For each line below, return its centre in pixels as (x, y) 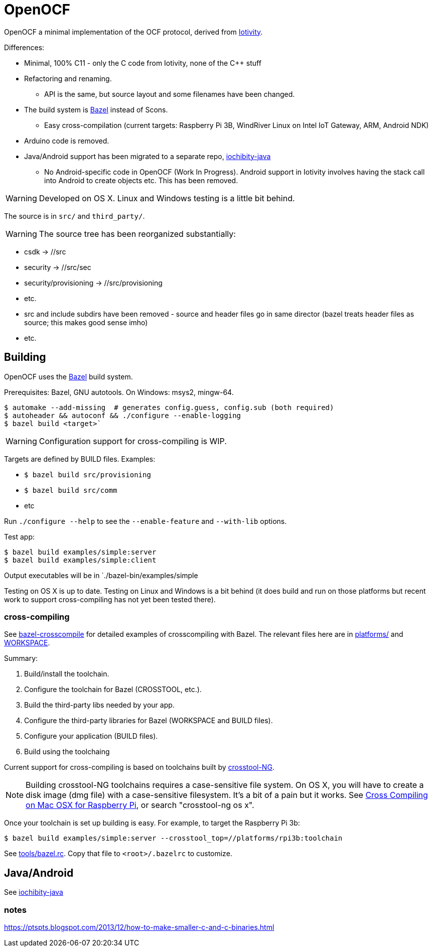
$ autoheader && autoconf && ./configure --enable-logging (123, 415)
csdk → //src (45, 251)
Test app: (20, 536)
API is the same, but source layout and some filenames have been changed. (170, 94)
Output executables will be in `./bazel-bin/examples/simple (101, 575)
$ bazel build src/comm (71, 490)
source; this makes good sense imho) (86, 322)
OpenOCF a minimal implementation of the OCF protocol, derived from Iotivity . (133, 32)
